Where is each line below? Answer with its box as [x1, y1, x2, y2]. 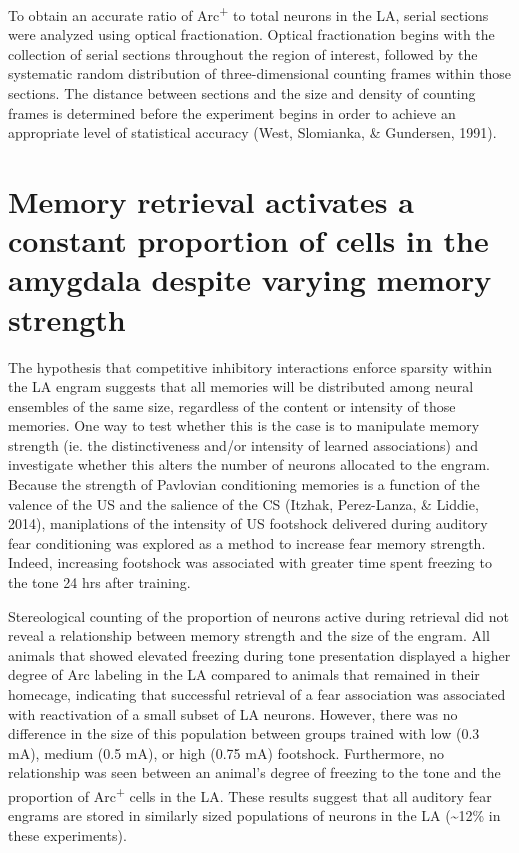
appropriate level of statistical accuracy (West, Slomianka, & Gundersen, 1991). [8, 122, 497, 143]
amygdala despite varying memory [8, 259, 492, 300]
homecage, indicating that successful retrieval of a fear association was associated [8, 684, 506, 704]
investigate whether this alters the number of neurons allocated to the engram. [8, 454, 490, 475]
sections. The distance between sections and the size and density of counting [8, 83, 476, 104]
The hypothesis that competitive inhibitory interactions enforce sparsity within [8, 356, 492, 377]
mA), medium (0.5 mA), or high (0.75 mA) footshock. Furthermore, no [8, 742, 445, 763]
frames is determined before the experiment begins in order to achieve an [8, 102, 456, 123]
